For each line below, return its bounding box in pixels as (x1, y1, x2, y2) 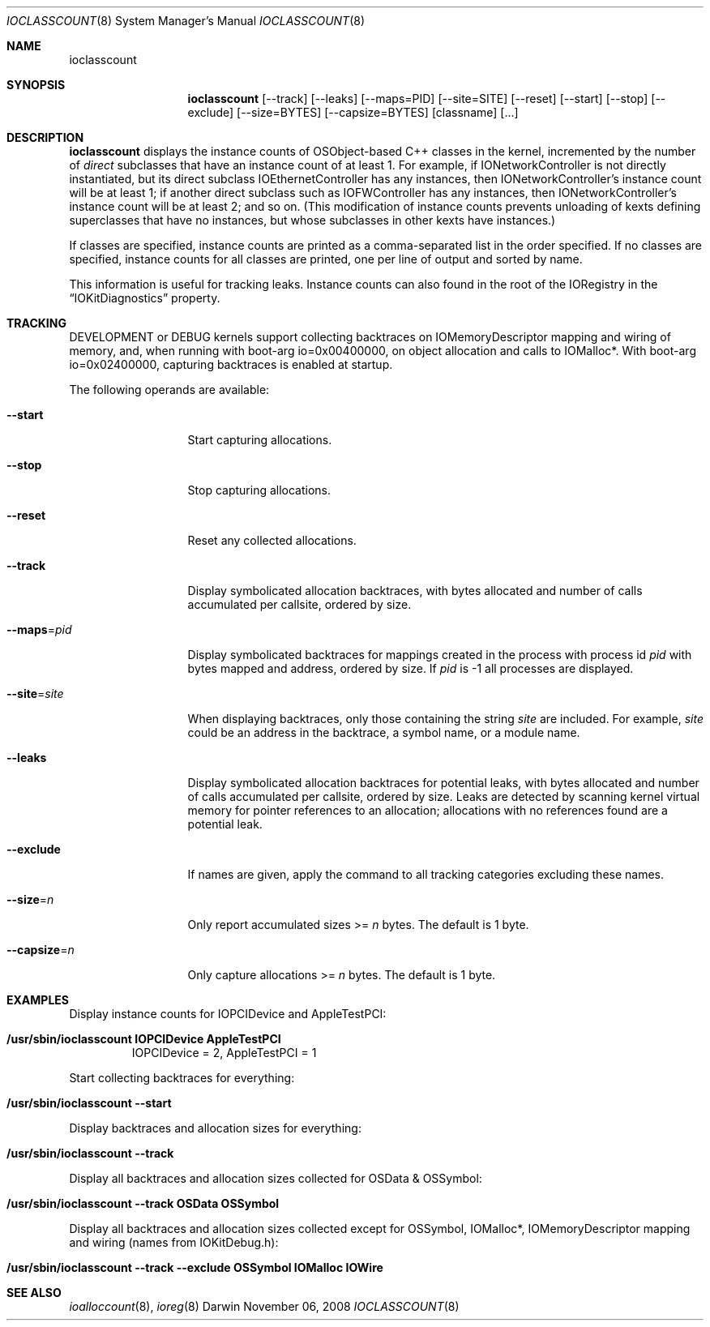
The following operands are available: (69, 383, 270, 396)
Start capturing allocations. (187, 433, 332, 447)
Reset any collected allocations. (187, 533, 357, 547)
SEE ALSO (6, 1286, 62, 1299)
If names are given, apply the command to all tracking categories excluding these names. (187, 867, 665, 881)
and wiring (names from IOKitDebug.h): (69, 1235, 279, 1249)
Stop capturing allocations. (187, 483, 331, 497)
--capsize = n (6, 943, 75, 957)
